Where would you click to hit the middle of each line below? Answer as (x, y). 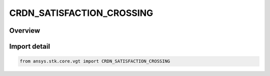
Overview (25, 31)
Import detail (29, 46)
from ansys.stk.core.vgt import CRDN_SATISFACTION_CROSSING (95, 61)
